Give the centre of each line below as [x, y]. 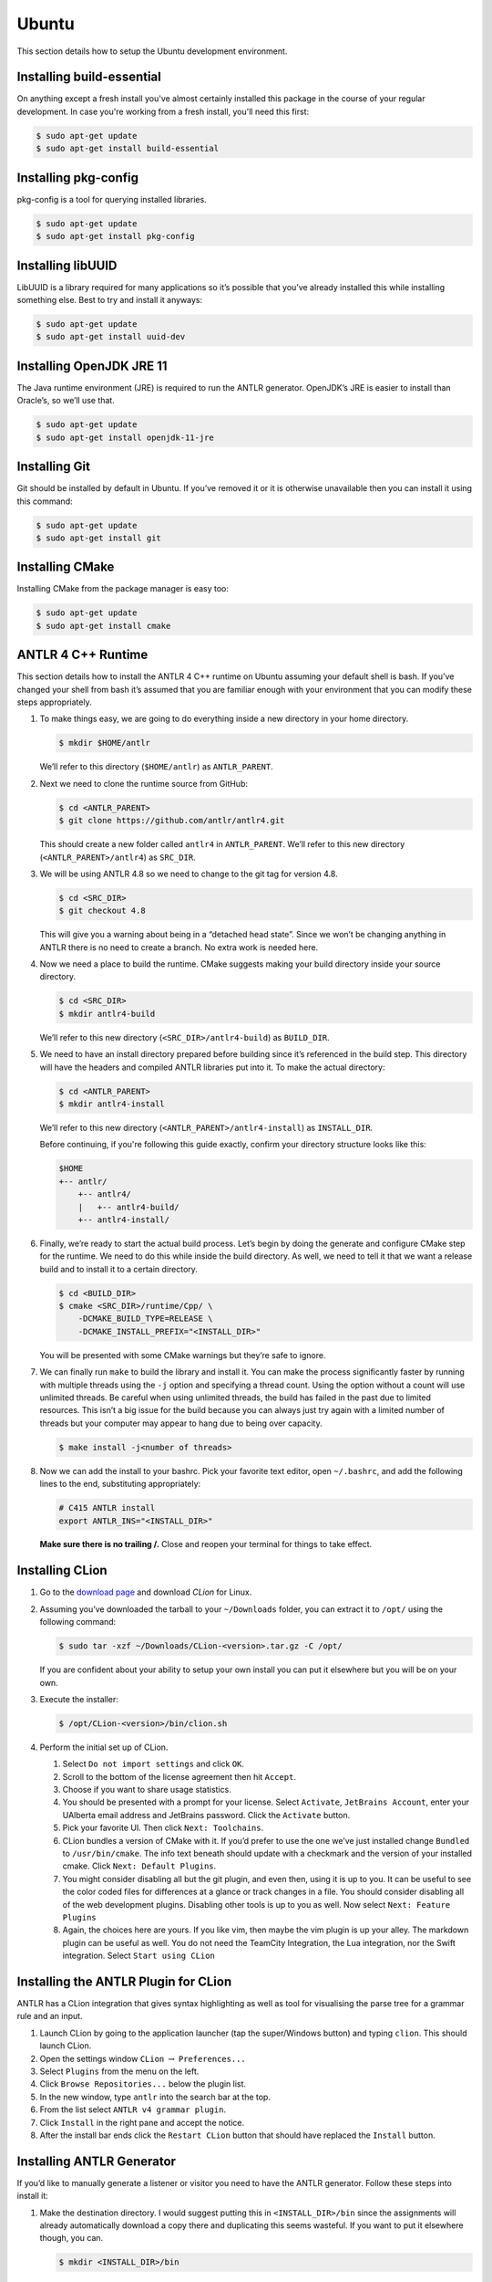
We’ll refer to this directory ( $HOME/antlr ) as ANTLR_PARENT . [156, 767]
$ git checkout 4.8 [102, 911]
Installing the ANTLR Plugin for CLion [124, 1981]
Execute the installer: [79, 1699]
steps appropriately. [54, 702]
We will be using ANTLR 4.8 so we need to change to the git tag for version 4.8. [189, 874]
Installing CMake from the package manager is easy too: [123, 589]
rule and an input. [50, 2016]
